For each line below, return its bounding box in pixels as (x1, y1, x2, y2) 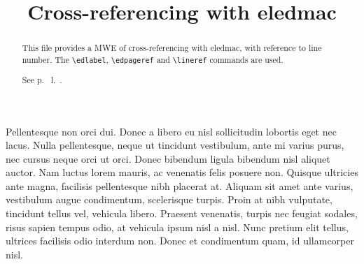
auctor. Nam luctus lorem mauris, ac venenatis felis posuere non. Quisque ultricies (6, 165, 358, 179)
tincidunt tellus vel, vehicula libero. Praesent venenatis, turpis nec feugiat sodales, (6, 206, 358, 221)
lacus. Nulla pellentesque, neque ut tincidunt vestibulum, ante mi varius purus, (6, 138, 344, 152)
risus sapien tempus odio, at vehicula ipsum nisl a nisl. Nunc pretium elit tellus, (6, 219, 349, 234)
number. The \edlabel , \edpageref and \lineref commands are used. (22, 53, 283, 65)
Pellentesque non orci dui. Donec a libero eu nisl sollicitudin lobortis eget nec (6, 124, 337, 138)
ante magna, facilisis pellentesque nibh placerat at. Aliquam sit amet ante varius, (6, 178, 353, 193)
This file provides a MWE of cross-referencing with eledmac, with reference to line (22, 42, 322, 54)
